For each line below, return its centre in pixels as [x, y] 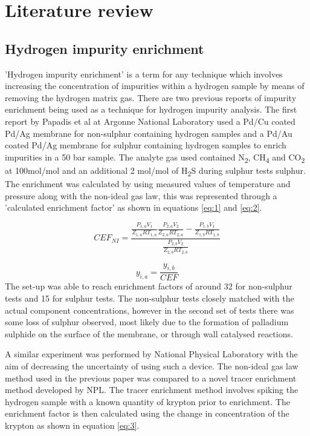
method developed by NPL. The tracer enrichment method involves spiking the [152, 390]
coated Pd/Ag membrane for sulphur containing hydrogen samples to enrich [146, 145]
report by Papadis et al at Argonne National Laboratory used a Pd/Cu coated [150, 121]
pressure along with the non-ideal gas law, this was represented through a [141, 195]
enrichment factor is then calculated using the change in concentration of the [147, 413]
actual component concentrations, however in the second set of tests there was [150, 310]
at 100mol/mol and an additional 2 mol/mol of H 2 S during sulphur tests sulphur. [155, 171]
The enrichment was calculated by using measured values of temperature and [148, 183]
